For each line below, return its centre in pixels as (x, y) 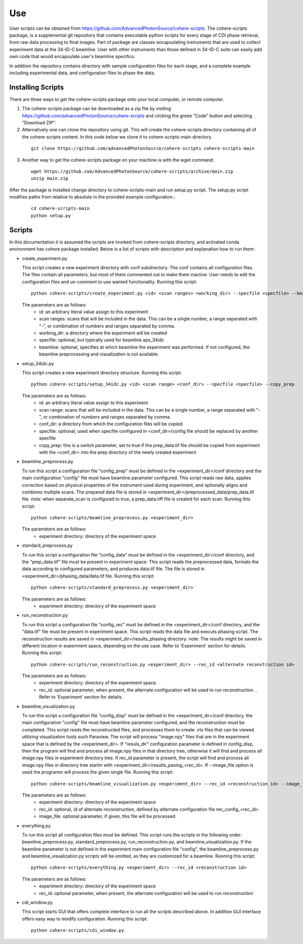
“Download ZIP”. (39, 122)
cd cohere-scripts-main (60, 209)
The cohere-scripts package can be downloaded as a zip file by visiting (96, 109)
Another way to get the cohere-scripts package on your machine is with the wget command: (118, 160)
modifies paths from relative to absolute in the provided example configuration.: (92, 197)
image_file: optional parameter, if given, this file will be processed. (108, 816)
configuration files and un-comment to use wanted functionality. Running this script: (110, 282)
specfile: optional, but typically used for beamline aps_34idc (102, 340)
